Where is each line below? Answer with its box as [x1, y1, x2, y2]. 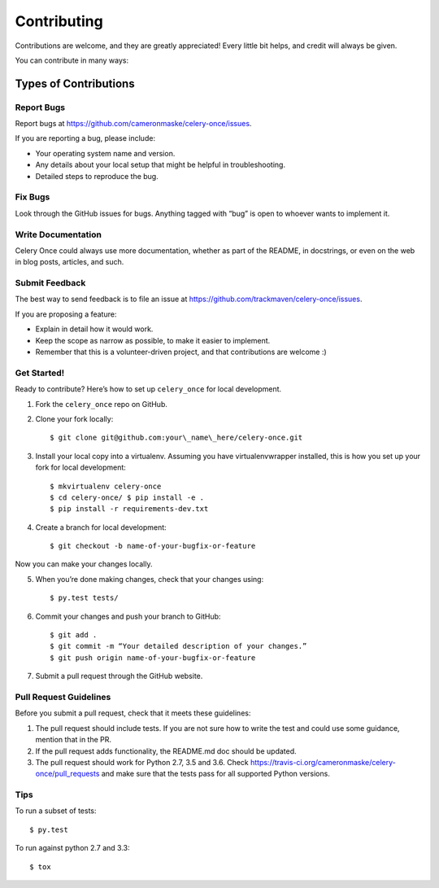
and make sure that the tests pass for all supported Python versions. [101, 769, 331, 779]
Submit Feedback [15, 278, 86, 289]
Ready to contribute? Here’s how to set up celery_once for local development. [15, 384, 282, 394]
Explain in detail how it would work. [35, 324, 154, 334]
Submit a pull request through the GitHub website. [35, 671, 203, 681]
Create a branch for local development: [35, 522, 167, 532]
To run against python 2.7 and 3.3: [15, 843, 130, 853]
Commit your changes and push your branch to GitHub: [35, 611, 221, 621]
